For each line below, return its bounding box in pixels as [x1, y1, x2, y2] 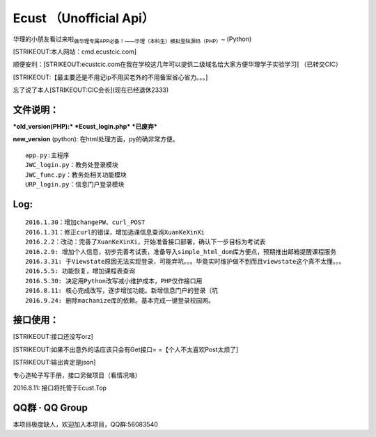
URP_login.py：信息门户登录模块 [25, 180, 125, 188]
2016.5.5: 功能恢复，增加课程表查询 [25, 267, 136, 275]
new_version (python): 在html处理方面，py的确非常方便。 [13, 135, 179, 143]
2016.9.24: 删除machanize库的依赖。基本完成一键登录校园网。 [25, 296, 215, 304]
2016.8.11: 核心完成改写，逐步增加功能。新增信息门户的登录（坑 [25, 287, 219, 295]
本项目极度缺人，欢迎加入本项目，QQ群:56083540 [13, 420, 158, 428]
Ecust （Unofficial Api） [13, 10, 155, 26]
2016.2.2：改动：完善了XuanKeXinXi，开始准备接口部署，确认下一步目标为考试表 [25, 238, 266, 246]
